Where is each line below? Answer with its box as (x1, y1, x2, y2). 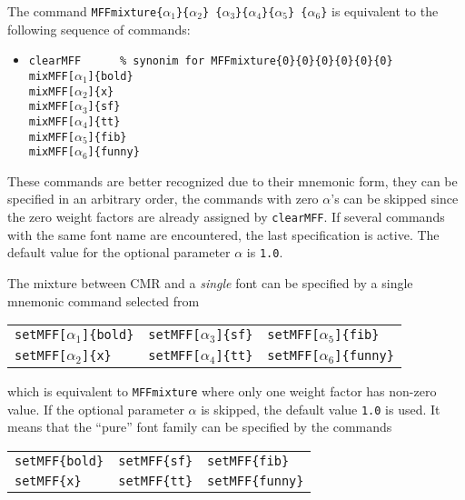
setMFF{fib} (207, 453, 290, 468)
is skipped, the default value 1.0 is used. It (201, 399, 440, 418)
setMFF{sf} (118, 453, 193, 468)
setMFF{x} (15, 473, 82, 488)
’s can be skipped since (331, 189, 459, 208)
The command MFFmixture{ (7, 2, 163, 20)
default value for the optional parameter (7, 243, 231, 262)
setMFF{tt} (118, 473, 193, 488)
